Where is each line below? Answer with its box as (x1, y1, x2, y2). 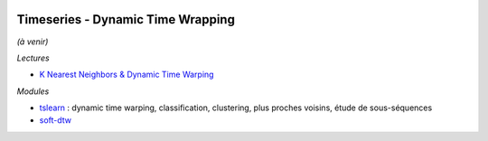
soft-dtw (39, 115, 72, 126)
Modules (16, 86, 50, 97)
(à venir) (16, 36, 49, 47)
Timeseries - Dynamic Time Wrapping (16, 12, 235, 27)
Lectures (16, 52, 50, 63)
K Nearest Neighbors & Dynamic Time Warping (39, 69, 214, 80)
